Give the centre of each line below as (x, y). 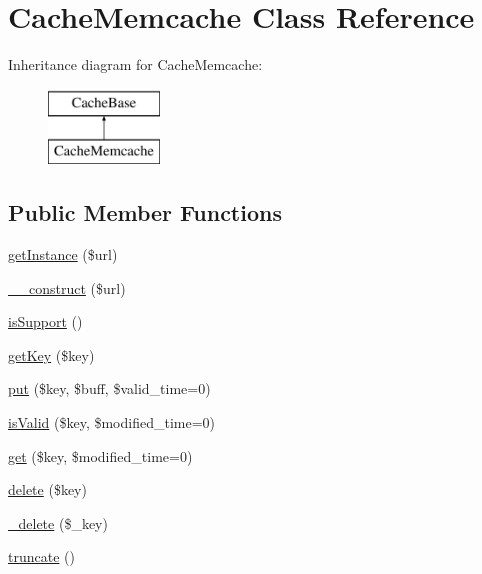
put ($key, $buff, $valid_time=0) (109, 388)
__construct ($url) (67, 287)
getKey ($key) (51, 354)
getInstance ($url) (63, 254)
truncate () (41, 556)
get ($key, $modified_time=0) (100, 455)
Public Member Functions (145, 212)
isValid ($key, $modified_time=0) (112, 422)
